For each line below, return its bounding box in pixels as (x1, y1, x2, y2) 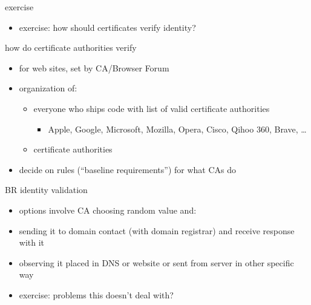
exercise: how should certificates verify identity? (19, 21, 196, 33)
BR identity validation (5, 183, 88, 196)
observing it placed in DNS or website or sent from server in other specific (19, 256, 294, 269)
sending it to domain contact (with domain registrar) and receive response (19, 224, 295, 237)
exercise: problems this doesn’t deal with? (19, 288, 174, 301)
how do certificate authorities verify (5, 41, 137, 54)
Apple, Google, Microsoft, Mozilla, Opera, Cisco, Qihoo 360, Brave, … (48, 122, 307, 135)
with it (19, 236, 45, 249)
